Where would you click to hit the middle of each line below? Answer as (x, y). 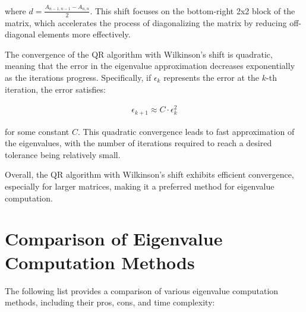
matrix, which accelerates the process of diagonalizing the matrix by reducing (146, 22)
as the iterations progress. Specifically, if (78, 77)
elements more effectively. (84, 34)
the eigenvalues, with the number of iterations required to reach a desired (138, 143)
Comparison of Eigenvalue (114, 239)
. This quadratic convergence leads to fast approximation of (186, 131)
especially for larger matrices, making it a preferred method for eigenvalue (140, 186)
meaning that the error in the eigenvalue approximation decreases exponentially (150, 66)
